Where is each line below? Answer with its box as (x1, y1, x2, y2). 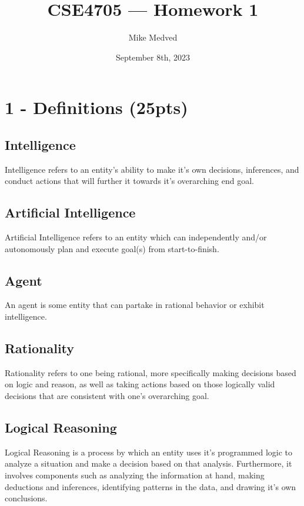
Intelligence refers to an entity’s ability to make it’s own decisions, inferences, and (5, 163, 299, 175)
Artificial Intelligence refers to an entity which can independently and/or (5, 231, 267, 243)
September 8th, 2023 (115, 51, 191, 63)
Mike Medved (128, 31, 178, 43)
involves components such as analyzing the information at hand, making (5, 469, 265, 481)
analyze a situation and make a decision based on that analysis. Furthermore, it (5, 457, 292, 470)
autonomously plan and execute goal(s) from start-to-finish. (5, 242, 219, 254)
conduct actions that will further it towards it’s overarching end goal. (5, 175, 254, 187)
